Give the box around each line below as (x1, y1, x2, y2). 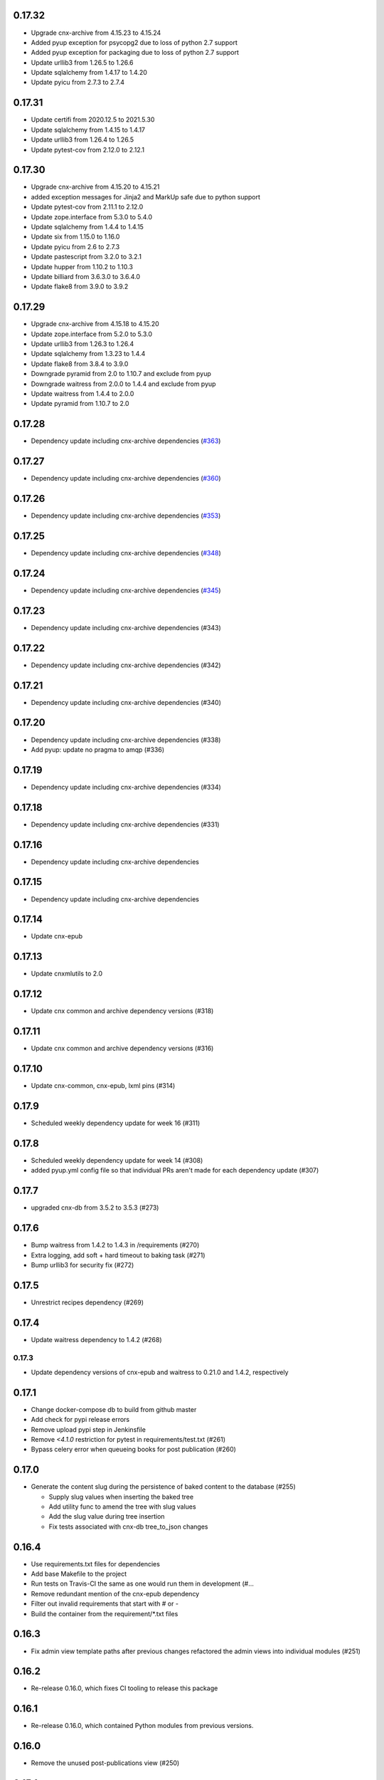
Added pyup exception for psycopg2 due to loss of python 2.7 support (31, 38, 238, 46)
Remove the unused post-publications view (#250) (31, 1759, 180, 1767)
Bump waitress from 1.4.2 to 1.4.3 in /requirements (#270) (31, 1241, 200, 1250)
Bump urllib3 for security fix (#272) (31, 1260, 134, 1269)
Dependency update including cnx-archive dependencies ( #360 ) (31, 474, 221, 483)
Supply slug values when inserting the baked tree (48, 1492, 194, 1501)
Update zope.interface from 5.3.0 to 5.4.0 (31, 212, 153, 221)
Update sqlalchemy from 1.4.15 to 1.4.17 (31, 125, 146, 134)
